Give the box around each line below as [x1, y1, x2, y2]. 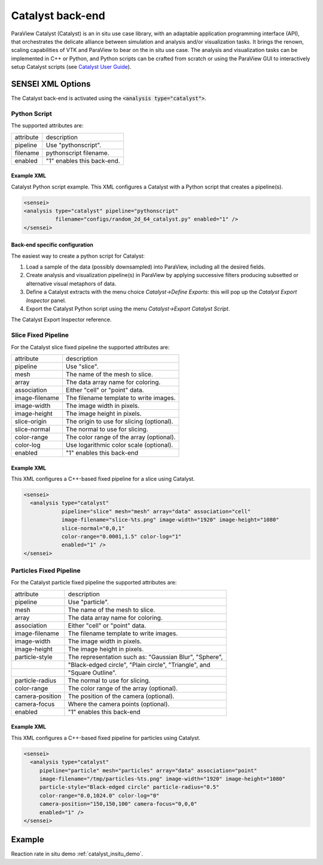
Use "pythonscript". [45, 141, 102, 149]
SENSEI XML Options [11, 78, 91, 89]
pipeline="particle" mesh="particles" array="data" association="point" [39, 767, 257, 774]
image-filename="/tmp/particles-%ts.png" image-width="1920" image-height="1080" [39, 775, 286, 782]
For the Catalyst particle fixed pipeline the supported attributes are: [11, 579, 177, 586]
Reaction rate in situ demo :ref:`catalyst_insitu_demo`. [11, 850, 144, 858]
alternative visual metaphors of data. [26, 280, 117, 287]
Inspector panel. [26, 297, 66, 304]
